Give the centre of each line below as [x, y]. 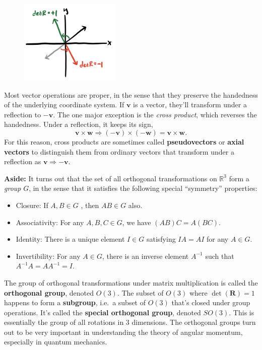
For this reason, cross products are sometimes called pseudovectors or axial [124, 141]
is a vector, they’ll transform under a [190, 104]
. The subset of [140, 292]
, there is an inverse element [145, 256]
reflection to [23, 114]
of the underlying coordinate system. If [64, 104]
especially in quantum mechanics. [56, 342]
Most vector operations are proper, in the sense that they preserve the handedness [131, 94]
